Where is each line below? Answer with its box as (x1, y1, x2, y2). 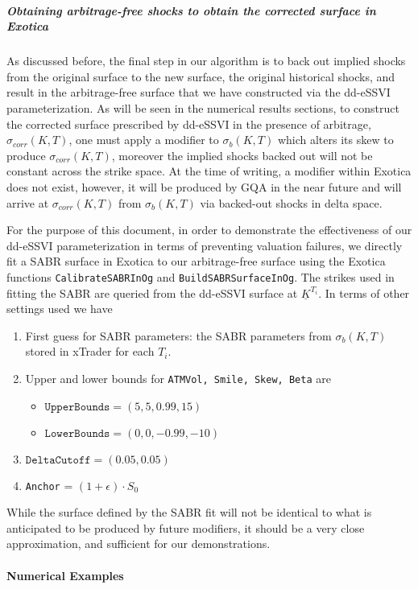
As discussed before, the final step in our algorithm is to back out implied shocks (6, 52, 406, 69)
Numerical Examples (6, 566, 124, 583)
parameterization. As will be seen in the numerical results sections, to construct (6, 99, 399, 116)
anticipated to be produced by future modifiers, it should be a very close (6, 519, 365, 536)
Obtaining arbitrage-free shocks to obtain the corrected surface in (6, 2, 376, 19)
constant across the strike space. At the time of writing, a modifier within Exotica (6, 163, 412, 179)
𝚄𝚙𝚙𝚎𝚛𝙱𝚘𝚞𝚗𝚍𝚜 (44, 401, 110, 413)
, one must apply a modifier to (68, 131, 219, 148)
